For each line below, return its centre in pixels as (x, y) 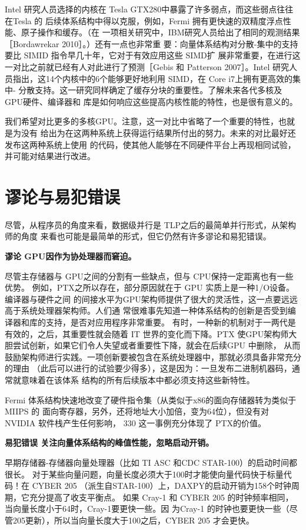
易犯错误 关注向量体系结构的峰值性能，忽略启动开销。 (109, 442)
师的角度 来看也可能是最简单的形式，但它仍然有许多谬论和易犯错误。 (138, 236)
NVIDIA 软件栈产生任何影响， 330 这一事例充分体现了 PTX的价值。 (136, 422)
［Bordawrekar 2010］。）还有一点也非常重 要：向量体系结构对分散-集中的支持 (152, 43)
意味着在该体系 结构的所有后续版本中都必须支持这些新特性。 (138, 379)
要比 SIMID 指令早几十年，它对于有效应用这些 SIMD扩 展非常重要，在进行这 (153, 55)
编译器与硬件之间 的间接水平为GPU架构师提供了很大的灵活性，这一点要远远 (151, 299)
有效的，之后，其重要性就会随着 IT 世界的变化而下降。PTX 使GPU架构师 (147, 333)
